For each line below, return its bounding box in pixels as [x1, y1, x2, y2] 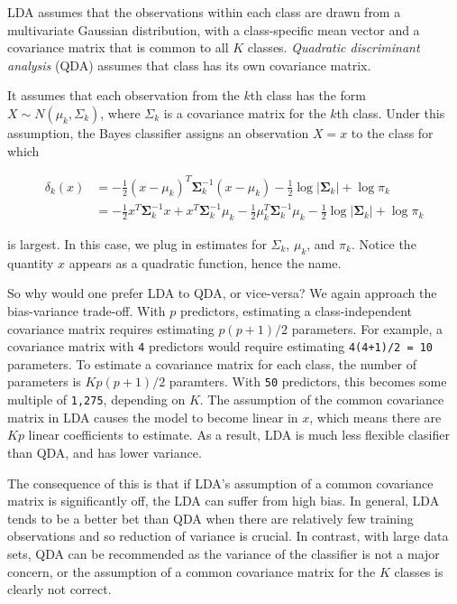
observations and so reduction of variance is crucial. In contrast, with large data [7, 526, 449, 545]
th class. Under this [336, 103, 445, 122]
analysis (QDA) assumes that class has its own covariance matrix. [7, 55, 371, 74]
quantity [7, 253, 54, 272]
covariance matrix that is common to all [7, 38, 229, 57]
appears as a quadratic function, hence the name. [69, 253, 342, 272]
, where [100, 103, 141, 122]
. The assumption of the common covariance [199, 390, 444, 409]
